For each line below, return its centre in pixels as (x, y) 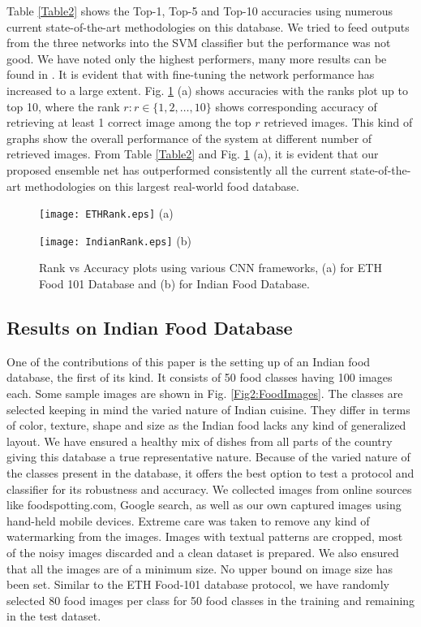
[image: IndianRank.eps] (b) (115, 240)
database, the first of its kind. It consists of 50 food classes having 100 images (200, 377)
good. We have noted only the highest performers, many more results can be (197, 58)
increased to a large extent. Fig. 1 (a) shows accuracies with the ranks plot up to (207, 90)
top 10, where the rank (63, 106)
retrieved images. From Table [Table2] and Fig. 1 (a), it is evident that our (193, 154)
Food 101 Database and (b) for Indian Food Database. (174, 284)
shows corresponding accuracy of (296, 106)
